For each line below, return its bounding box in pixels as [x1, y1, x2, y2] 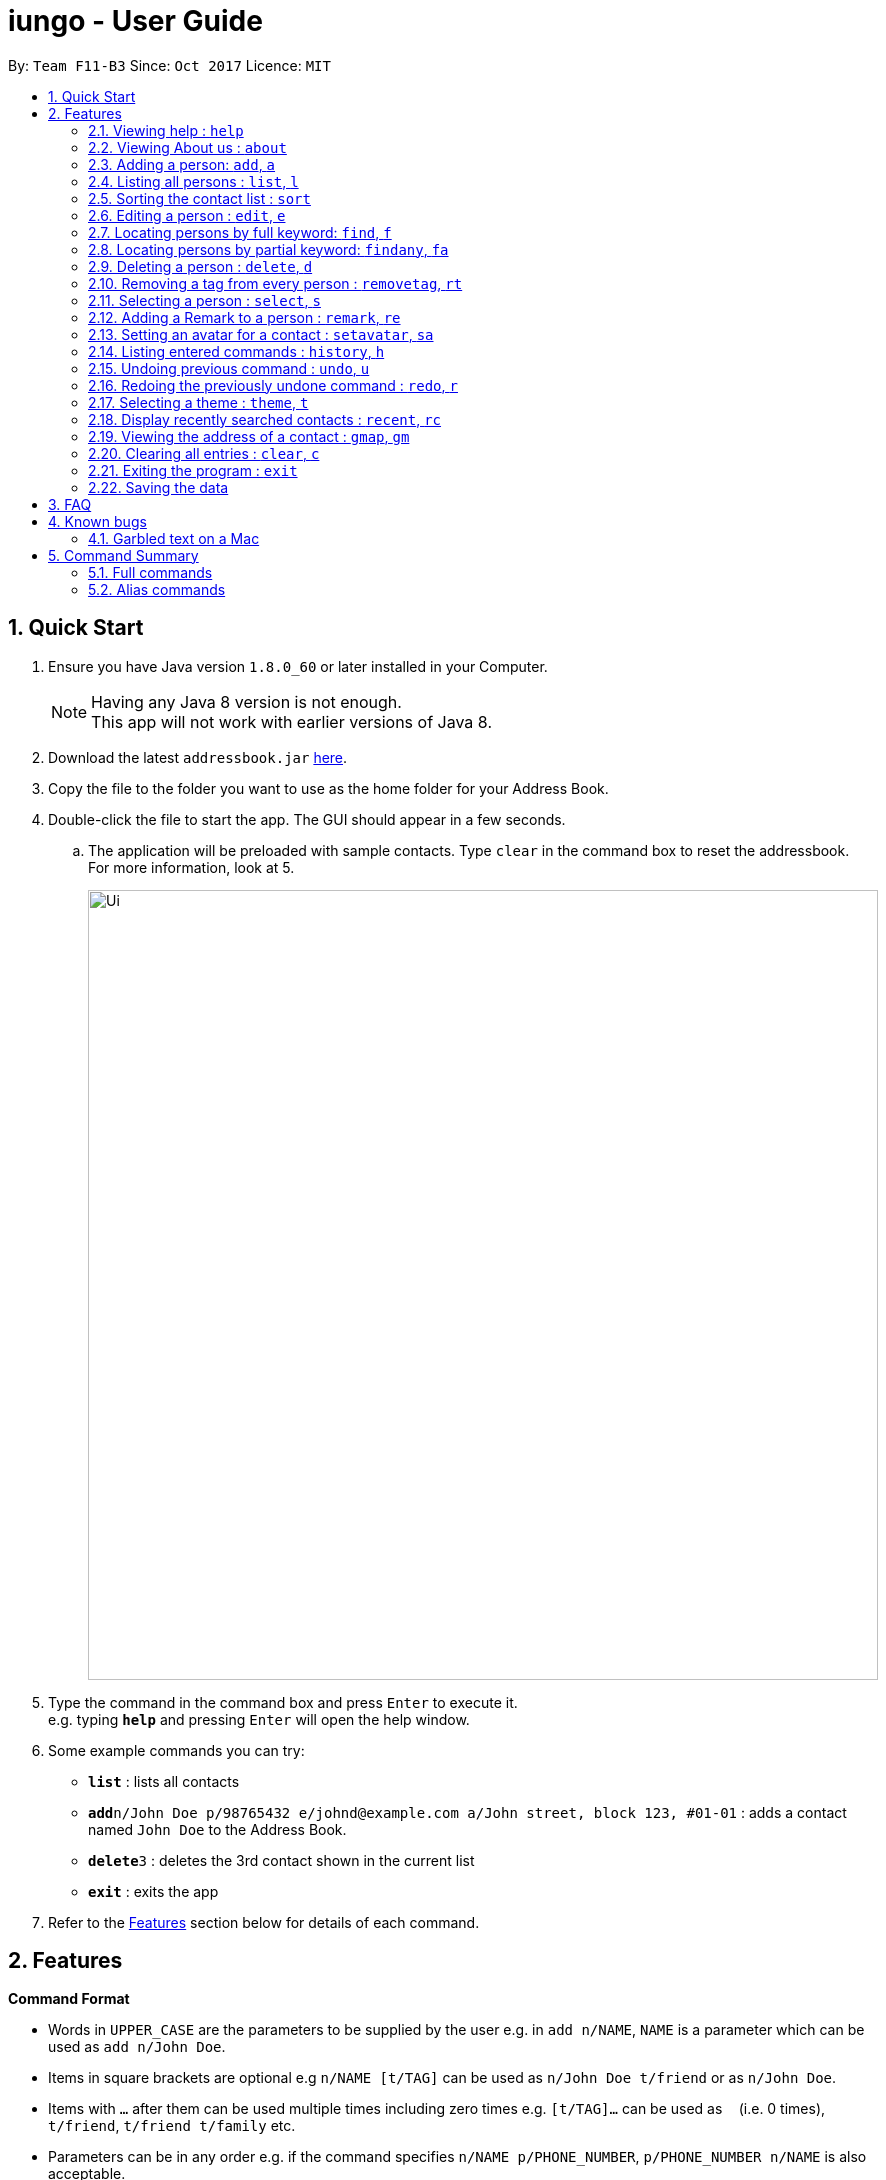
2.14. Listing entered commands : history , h [88, 342, 385, 360]
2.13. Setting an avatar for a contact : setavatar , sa [88, 325, 434, 343]
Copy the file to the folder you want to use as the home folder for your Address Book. [48, 779, 609, 797]
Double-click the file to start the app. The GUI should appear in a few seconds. [48, 810, 566, 828]
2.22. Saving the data [88, 478, 229, 496]
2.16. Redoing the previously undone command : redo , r [88, 376, 458, 394]
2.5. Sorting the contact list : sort [88, 189, 311, 207]
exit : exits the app [88, 1882, 219, 1900]
